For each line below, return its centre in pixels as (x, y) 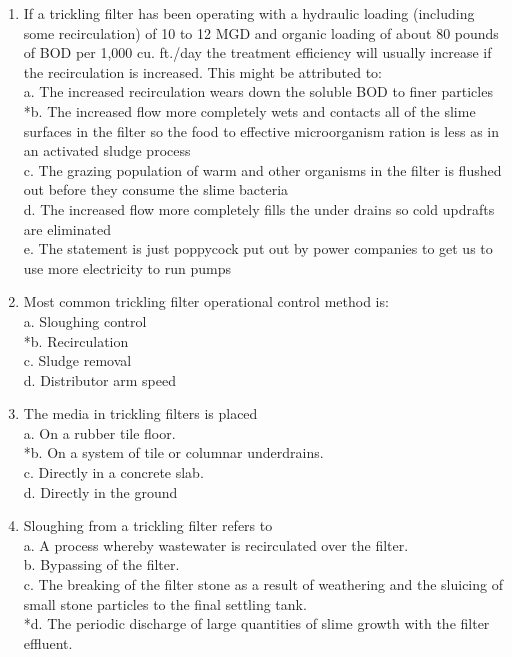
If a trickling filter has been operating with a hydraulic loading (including (249, 13)
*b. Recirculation (76, 340)
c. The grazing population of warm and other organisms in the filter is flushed (262, 169)
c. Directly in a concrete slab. (113, 472)
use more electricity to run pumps (127, 267)
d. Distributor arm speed (99, 379)
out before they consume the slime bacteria (156, 189)
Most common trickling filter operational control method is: (206, 301)
